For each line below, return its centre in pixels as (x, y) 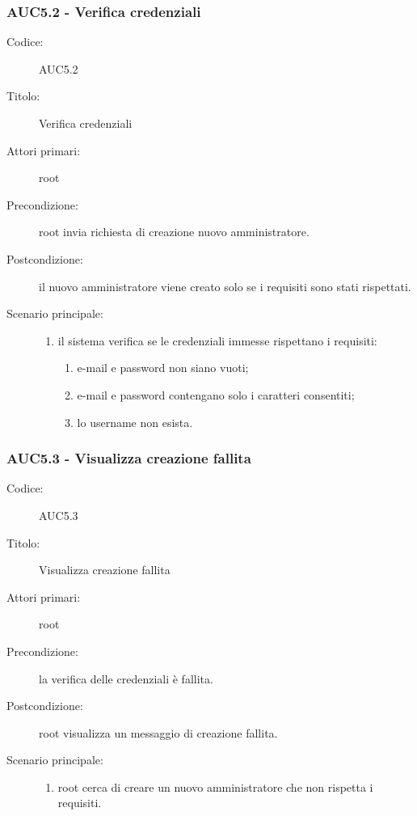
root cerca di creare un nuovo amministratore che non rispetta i (215, 786)
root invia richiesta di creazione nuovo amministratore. (174, 232)
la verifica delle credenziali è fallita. (126, 678)
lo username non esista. (135, 422)
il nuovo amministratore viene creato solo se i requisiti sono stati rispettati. (225, 286)
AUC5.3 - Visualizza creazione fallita (129, 458)
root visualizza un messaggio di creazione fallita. (158, 732)
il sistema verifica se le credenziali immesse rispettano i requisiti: (217, 340)
